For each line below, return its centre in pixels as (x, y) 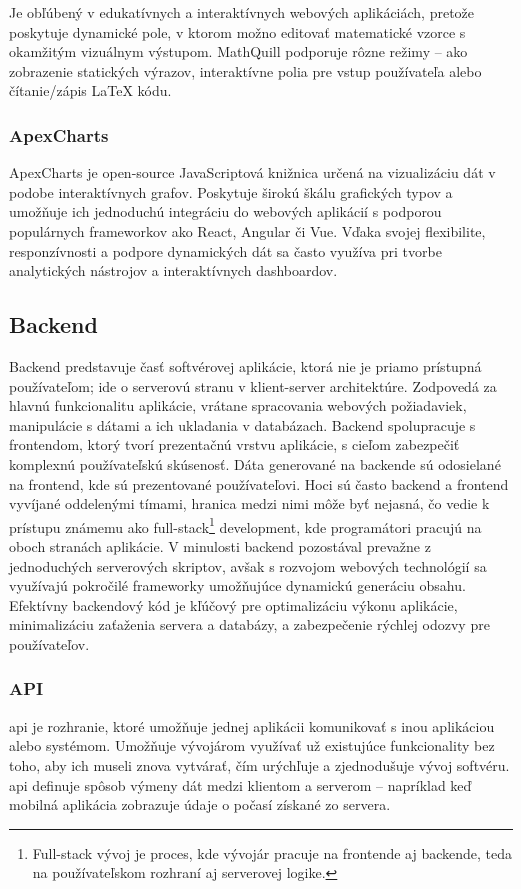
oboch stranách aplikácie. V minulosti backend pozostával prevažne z (220, 545)
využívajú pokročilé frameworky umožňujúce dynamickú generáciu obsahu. (237, 585)
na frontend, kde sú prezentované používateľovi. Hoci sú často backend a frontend (259, 483)
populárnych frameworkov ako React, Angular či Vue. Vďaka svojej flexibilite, (247, 230)
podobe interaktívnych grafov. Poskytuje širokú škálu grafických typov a (231, 191)
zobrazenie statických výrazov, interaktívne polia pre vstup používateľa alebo (245, 70)
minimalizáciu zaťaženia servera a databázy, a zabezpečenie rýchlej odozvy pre (249, 624)
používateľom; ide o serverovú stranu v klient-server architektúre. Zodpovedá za (253, 385)
